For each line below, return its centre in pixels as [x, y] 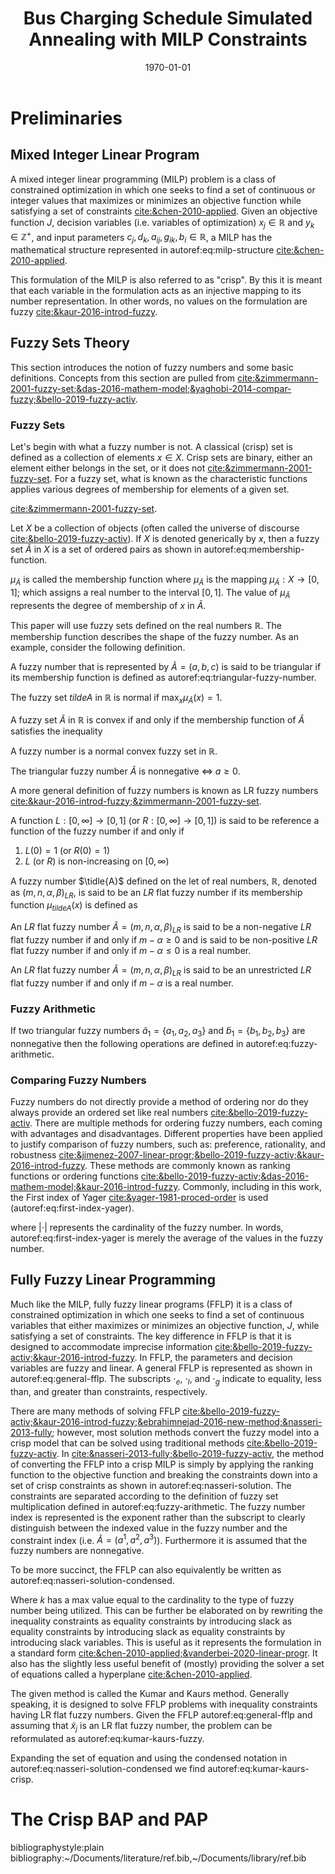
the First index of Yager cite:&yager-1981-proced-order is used [139, 1198]
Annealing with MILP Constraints [168, 39]
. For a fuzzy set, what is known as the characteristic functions [178, 479]
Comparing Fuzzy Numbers [78, 1080]
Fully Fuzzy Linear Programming [113, 1280]
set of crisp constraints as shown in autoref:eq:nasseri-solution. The [151, 1485]
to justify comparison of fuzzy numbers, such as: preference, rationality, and [168, 1144]
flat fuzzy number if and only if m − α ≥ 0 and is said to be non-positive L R [164, 939]
